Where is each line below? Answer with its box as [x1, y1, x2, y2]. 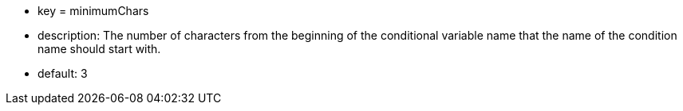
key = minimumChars [38, 4, 149, 17]
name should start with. [38, 42, 161, 55]
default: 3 [38, 67, 88, 80]
